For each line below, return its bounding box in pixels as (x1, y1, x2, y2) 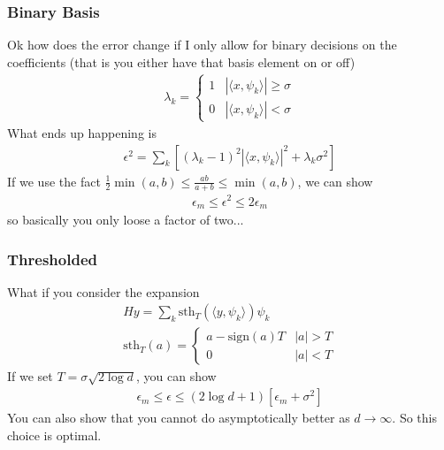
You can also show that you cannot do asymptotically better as (7, 408, 350, 427)
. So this (392, 408, 437, 427)
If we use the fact (7, 172, 101, 190)
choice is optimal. (7, 425, 102, 444)
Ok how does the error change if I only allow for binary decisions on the (7, 35, 397, 54)
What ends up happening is (7, 124, 157, 141)
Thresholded (7, 248, 97, 270)
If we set (7, 367, 53, 385)
